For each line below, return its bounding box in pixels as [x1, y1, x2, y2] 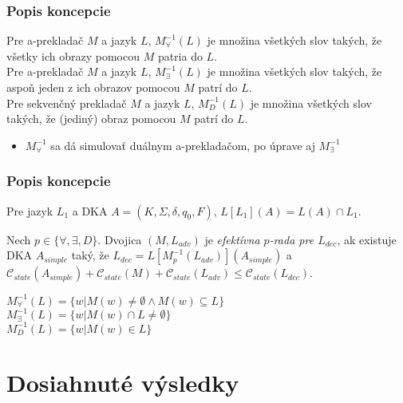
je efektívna [204, 231, 260, 247]
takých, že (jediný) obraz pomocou [6, 110, 176, 127]
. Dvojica [97, 231, 142, 247]
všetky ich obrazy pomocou [6, 47, 140, 64]
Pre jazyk [6, 202, 53, 219]
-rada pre [269, 231, 314, 247]
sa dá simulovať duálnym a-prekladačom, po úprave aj [50, 136, 315, 153]
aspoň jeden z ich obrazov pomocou [6, 79, 180, 95]
